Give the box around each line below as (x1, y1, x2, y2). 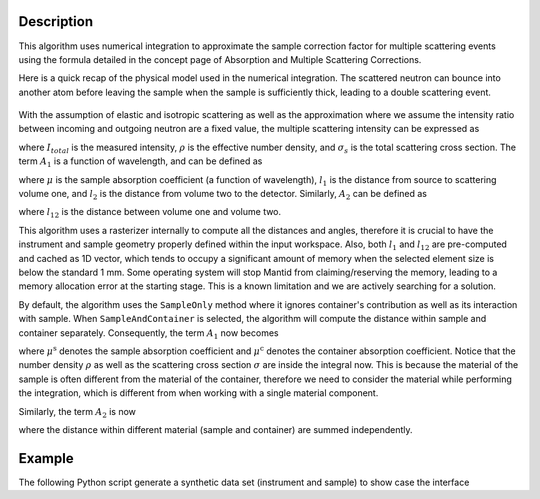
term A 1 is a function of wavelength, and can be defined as (18, 155, 263, 170)
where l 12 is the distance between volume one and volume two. (18, 206, 282, 220)
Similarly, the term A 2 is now (18, 405, 137, 420)
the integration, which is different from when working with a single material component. (18, 387, 379, 399)
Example (18, 450, 74, 467)
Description (18, 13, 94, 30)
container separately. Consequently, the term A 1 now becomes (18, 326, 279, 341)
